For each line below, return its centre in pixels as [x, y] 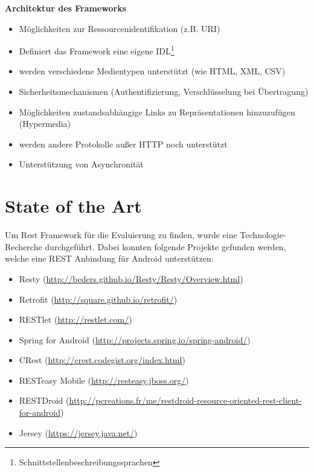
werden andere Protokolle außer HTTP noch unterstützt [123, 144]
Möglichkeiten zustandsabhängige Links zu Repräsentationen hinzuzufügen [157, 112]
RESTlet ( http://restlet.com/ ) [75, 319]
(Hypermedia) [45, 124]
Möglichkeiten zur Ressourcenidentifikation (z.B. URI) [120, 28]
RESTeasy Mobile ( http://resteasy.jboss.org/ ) [104, 380]
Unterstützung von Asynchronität [81, 164]
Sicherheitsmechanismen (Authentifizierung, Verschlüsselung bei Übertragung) [164, 92]
